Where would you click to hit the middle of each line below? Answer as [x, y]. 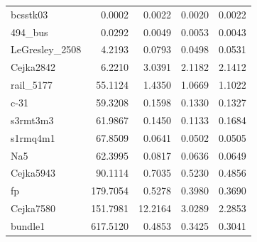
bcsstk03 [29, 14]
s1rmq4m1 [33, 137]
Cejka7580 [33, 208]
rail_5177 [32, 85]
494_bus [29, 32]
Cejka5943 [33, 173]
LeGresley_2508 [46, 49]
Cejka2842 [33, 67]
